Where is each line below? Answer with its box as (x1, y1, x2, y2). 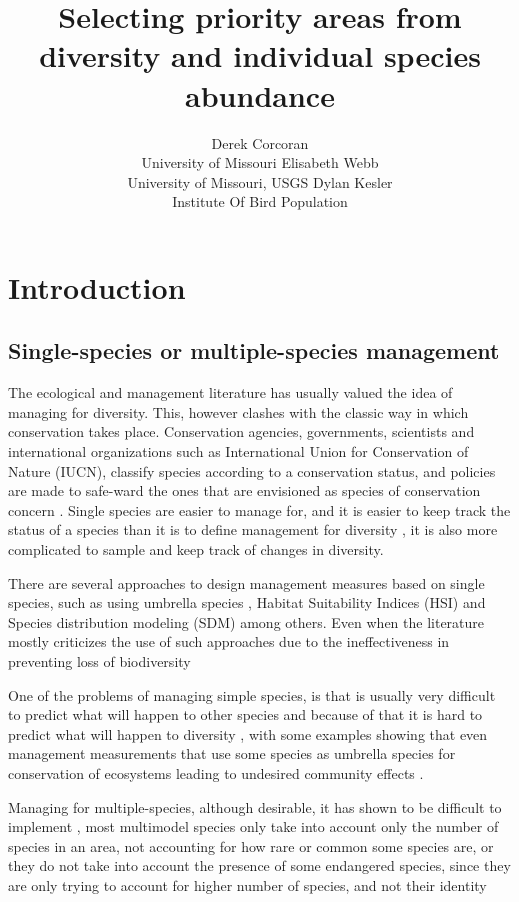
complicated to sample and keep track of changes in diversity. (8, 539, 384, 560)
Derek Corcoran (211, 132, 309, 153)
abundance (185, 74, 335, 115)
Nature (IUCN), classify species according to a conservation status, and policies (8, 460, 496, 481)
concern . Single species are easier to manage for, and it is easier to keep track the (8, 499, 511, 520)
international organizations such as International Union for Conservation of (8, 441, 469, 462)
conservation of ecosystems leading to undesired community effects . (8, 762, 424, 783)
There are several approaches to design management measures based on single (8, 572, 485, 593)
